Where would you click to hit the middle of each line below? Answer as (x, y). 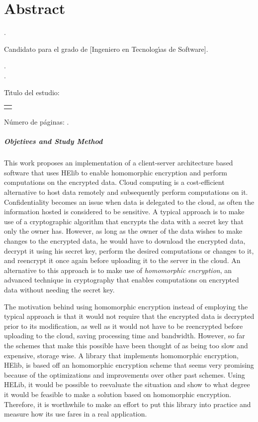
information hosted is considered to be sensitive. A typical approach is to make (124, 211)
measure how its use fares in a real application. (76, 414)
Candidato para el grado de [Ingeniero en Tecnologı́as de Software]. (106, 49)
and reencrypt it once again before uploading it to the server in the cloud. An (122, 260)
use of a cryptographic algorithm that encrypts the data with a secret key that (124, 221)
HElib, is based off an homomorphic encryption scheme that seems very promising (129, 365)
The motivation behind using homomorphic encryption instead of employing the (126, 306)
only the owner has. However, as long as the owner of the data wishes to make (123, 231)
